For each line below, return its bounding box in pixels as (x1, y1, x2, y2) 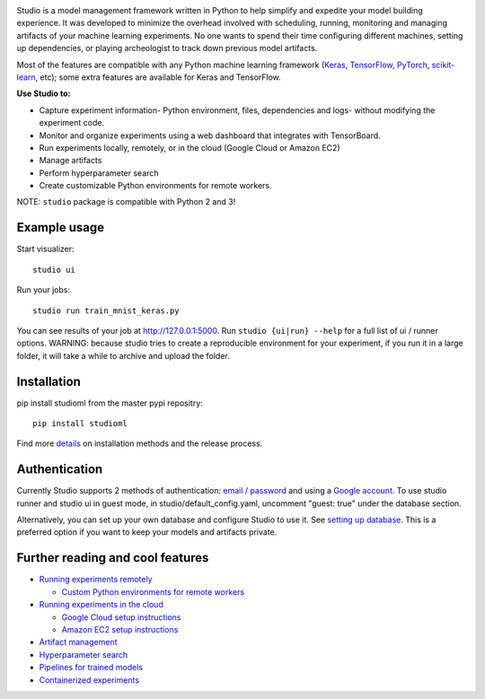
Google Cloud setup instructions (61, 611, 181, 623)
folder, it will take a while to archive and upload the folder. (16, 350, 231, 361)
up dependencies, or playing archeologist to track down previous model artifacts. (16, 43, 318, 54)
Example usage (16, 220, 105, 235)
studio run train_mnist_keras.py (32, 305, 180, 316)
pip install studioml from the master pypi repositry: (16, 398, 204, 408)
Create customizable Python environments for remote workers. (39, 180, 273, 191)
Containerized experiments (39, 674, 139, 686)
